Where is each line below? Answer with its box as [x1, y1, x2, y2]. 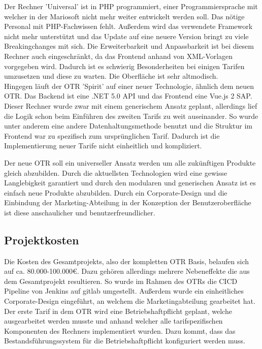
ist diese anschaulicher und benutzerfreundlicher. [4, 207, 155, 217]
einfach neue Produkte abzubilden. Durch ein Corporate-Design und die [4, 187, 227, 198]
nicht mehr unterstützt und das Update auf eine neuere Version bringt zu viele [4, 30, 249, 41]
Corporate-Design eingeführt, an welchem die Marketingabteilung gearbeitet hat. [4, 296, 255, 306]
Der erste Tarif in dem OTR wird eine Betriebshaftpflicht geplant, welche [4, 305, 232, 316]
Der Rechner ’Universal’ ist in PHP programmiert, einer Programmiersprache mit [4, 1, 258, 11]
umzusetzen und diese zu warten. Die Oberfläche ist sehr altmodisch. [4, 71, 218, 81]
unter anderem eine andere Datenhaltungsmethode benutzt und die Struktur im [4, 120, 252, 131]
